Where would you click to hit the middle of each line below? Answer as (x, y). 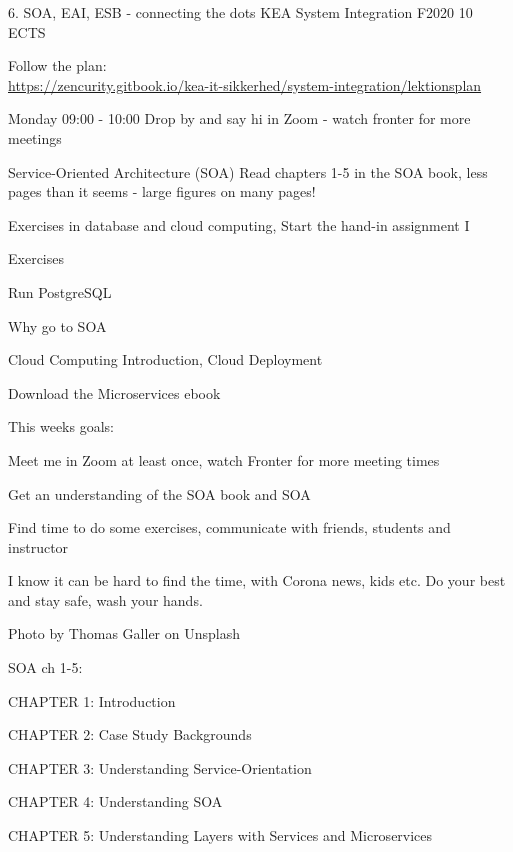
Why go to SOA (57, 325)
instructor (38, 546)
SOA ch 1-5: (45, 667)
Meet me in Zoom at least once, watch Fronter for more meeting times (224, 459)
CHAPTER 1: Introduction (92, 700)
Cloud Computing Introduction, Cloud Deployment (165, 359)
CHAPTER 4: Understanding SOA (115, 801)
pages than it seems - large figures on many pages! (162, 191)
